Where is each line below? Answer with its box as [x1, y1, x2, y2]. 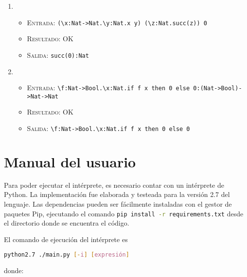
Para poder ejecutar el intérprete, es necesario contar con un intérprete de [4, 179, 224, 190]
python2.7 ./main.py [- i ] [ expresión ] [4, 251, 129, 259]
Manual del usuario [4, 151, 136, 171]
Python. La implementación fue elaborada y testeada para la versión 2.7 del [4, 189, 230, 199]
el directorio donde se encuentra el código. [4, 218, 129, 228]
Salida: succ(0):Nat [27, 49, 89, 60]
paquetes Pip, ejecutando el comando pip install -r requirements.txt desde [4, 208, 244, 218]
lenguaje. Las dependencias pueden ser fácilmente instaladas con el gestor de [4, 198, 232, 209]
